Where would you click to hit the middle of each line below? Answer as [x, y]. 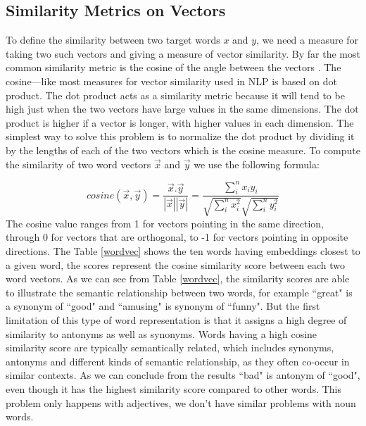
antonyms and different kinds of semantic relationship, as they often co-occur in [178, 361]
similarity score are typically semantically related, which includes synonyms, [170, 347]
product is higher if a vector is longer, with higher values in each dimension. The [180, 122]
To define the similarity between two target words [113, 40]
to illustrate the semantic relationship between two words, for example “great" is [179, 292]
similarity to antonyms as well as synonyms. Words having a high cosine [162, 333]
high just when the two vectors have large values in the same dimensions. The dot [182, 109]
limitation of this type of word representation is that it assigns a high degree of [176, 320]
